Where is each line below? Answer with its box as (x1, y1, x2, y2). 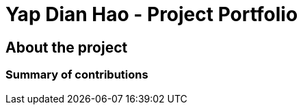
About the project (5, 38, 128, 56)
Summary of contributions (5, 68, 148, 82)
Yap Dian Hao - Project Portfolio (5, 3, 298, 26)
